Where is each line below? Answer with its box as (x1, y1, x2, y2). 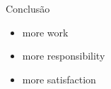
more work (22, 25, 69, 39)
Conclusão (6, 1, 50, 15)
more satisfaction (22, 71, 96, 86)
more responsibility (22, 48, 105, 63)
